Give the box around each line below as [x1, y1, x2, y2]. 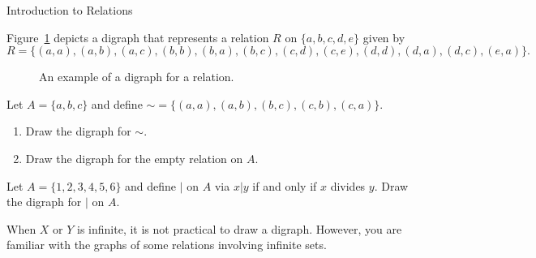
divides [330, 177, 366, 194]
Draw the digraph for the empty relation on [25, 149, 243, 166]
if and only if [252, 177, 317, 194]
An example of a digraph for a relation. [39, 68, 234, 85]
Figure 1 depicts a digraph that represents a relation [6, 28, 269, 45]
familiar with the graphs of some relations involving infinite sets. [6, 236, 327, 253]
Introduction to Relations [6, 2, 133, 18]
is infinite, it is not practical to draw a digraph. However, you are [77, 220, 402, 237]
